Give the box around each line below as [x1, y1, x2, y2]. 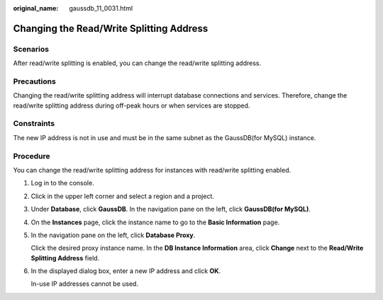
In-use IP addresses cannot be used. [30, 279, 138, 288]
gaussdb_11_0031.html [69, 4, 133, 12]
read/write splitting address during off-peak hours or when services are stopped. [13, 101, 250, 110]
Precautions [13, 76, 56, 86]
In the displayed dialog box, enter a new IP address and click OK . [30, 267, 221, 275]
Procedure [13, 151, 50, 161]
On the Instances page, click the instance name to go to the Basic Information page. [30, 218, 280, 226]
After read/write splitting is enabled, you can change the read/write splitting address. [13, 59, 262, 67]
